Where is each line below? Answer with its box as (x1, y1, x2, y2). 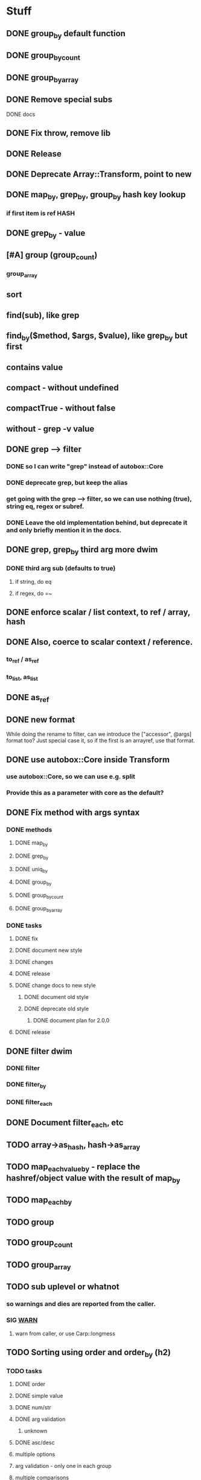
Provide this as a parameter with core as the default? (6, 789, 164, 797)
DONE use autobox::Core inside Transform (6, 754, 170, 765)
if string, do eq (14, 578, 52, 585)
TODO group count (6, 1237, 73, 1249)
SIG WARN (6, 1316, 38, 1324)
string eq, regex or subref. (6, 502, 85, 511)
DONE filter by (6, 1080, 46, 1090)
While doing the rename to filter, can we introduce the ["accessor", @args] (6, 730, 192, 738)
